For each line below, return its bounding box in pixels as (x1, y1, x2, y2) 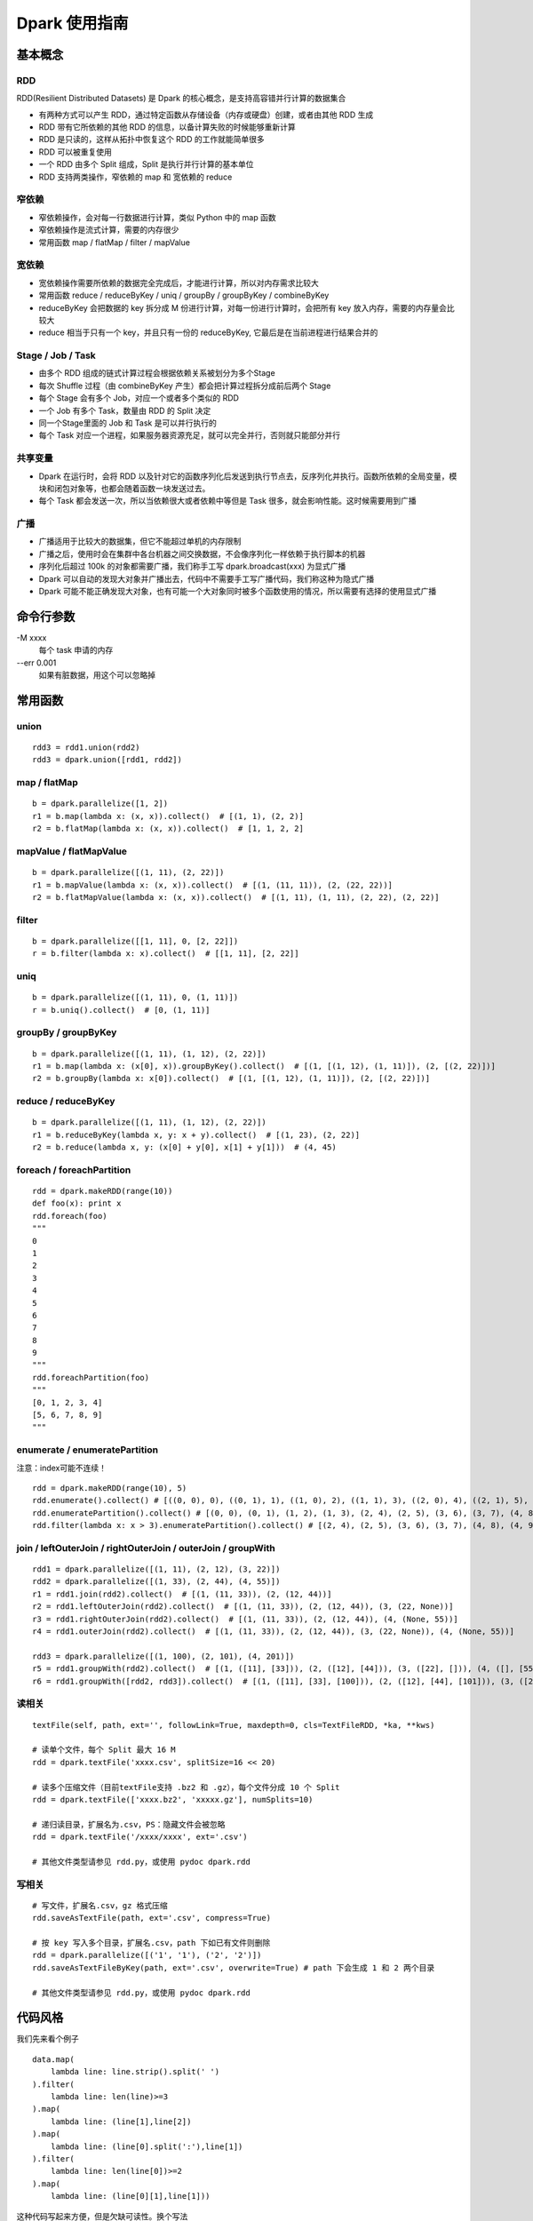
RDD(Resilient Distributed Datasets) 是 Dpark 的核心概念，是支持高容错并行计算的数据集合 (16, 93, 346, 104)
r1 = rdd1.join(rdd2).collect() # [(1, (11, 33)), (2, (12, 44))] (32, 1588, 332, 1599)
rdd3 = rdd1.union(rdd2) (32, 743, 140, 752)
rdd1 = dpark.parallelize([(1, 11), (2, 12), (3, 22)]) (32, 1564, 281, 1574)
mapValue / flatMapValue (16, 845, 128, 857)
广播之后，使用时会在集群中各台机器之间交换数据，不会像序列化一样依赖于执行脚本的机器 (38, 548, 366, 559)
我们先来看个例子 (16, 2034, 79, 2044)
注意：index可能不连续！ (16, 1462, 107, 1473)
